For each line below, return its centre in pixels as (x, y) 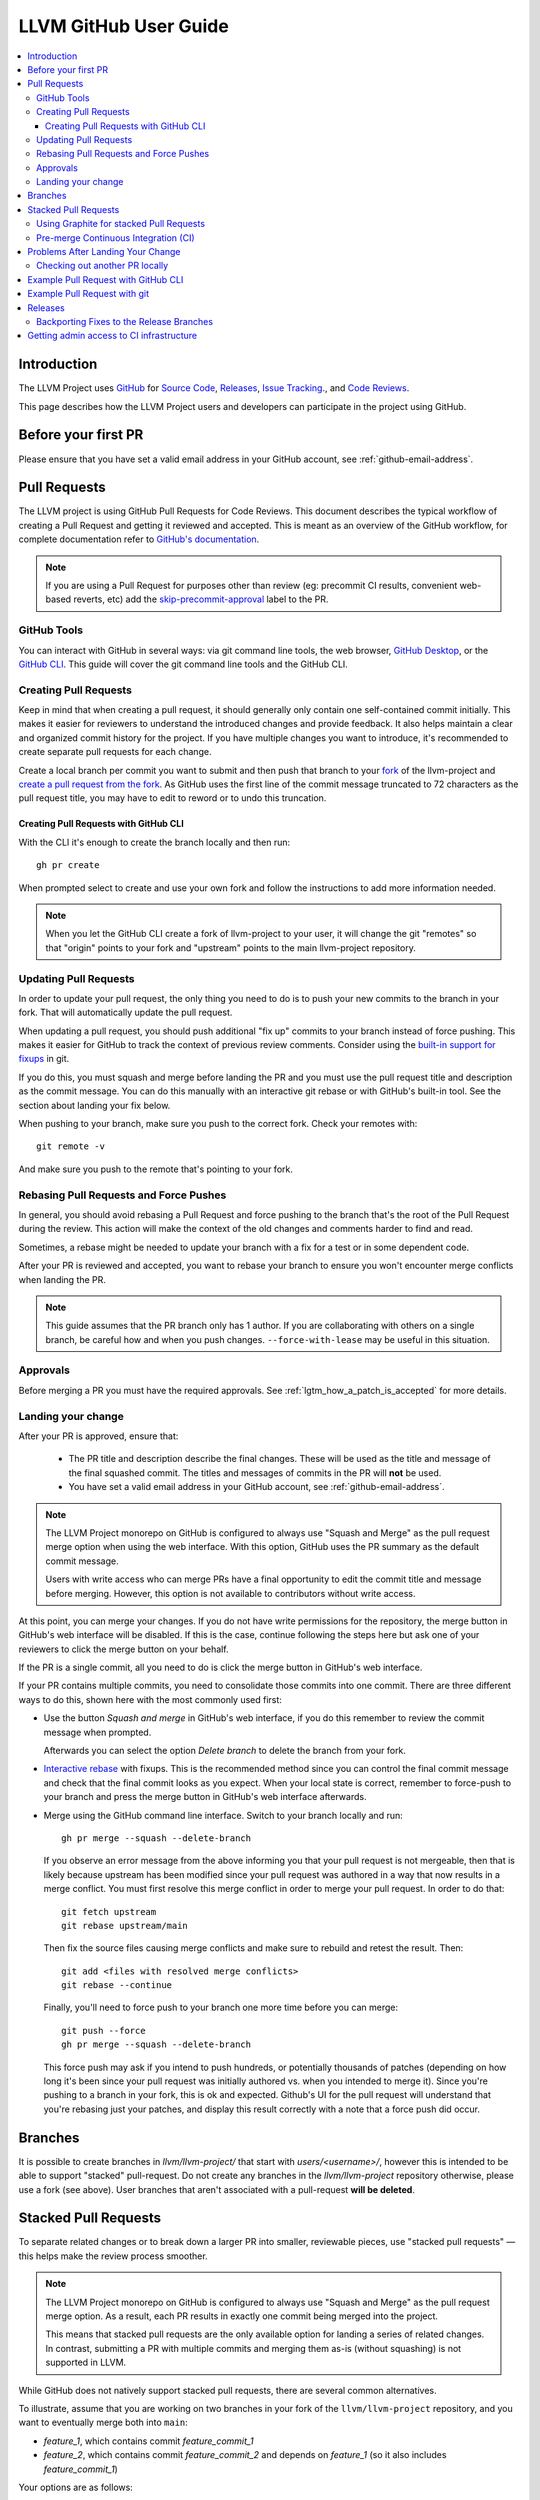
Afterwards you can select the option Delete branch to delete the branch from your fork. (225, 1751)
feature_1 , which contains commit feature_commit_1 (148, 2441)
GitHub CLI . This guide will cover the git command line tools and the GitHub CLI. (183, 664)
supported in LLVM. (86, 2362)
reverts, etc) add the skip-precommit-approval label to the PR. (201, 599)
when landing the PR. (62, 1279)
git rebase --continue (117, 1985)
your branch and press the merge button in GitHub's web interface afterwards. (205, 1797)
